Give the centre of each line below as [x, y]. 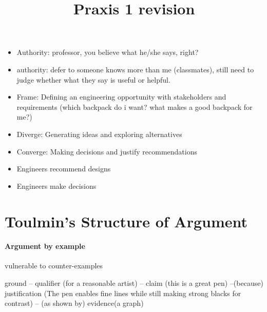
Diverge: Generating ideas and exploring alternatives [99, 134]
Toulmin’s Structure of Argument [126, 221]
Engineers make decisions [56, 186]
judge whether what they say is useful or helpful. [93, 79]
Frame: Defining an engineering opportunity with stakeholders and [121, 97]
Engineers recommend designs [64, 169]
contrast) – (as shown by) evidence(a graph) [74, 303]
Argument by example [45, 246]
